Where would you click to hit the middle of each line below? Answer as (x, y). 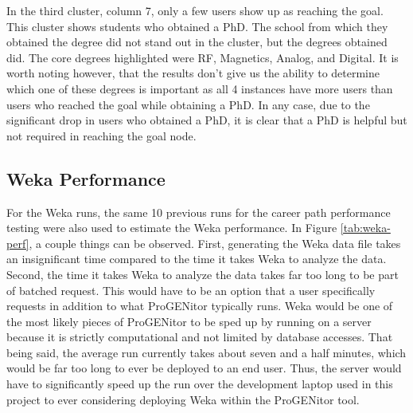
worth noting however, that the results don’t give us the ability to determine (193, 73)
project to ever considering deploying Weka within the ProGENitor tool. (183, 399)
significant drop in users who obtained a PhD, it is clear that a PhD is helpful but (207, 120)
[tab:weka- (365, 228)
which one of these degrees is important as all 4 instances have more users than (200, 88)
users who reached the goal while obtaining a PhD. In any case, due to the (188, 104)
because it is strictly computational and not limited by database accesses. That (200, 337)
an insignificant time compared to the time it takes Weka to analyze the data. (197, 259)
